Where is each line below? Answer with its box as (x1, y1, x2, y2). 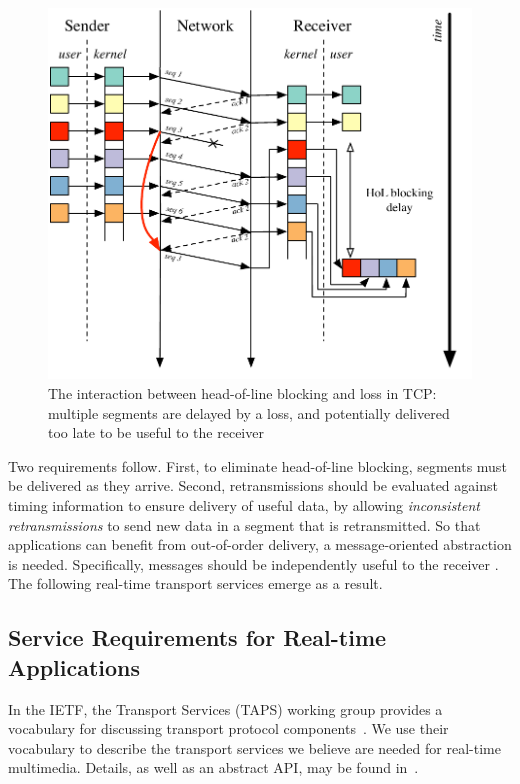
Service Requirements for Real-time (8, 622, 387, 653)
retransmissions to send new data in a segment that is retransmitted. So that (8, 514, 481, 535)
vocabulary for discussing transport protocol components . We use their (8, 718, 449, 739)
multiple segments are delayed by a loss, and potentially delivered (48, 402, 450, 423)
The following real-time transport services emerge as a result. (8, 573, 383, 594)
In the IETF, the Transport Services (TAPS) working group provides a (8, 698, 443, 719)
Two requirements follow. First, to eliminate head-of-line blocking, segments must (8, 455, 507, 476)
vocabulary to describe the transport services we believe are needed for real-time (8, 737, 501, 758)
